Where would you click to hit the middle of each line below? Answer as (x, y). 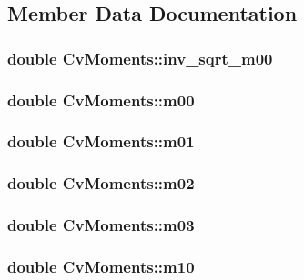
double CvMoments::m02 (101, 183)
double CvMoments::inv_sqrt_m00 (140, 58)
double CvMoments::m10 (101, 266)
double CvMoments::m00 (101, 100)
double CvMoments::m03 (101, 225)
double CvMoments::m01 (101, 141)
